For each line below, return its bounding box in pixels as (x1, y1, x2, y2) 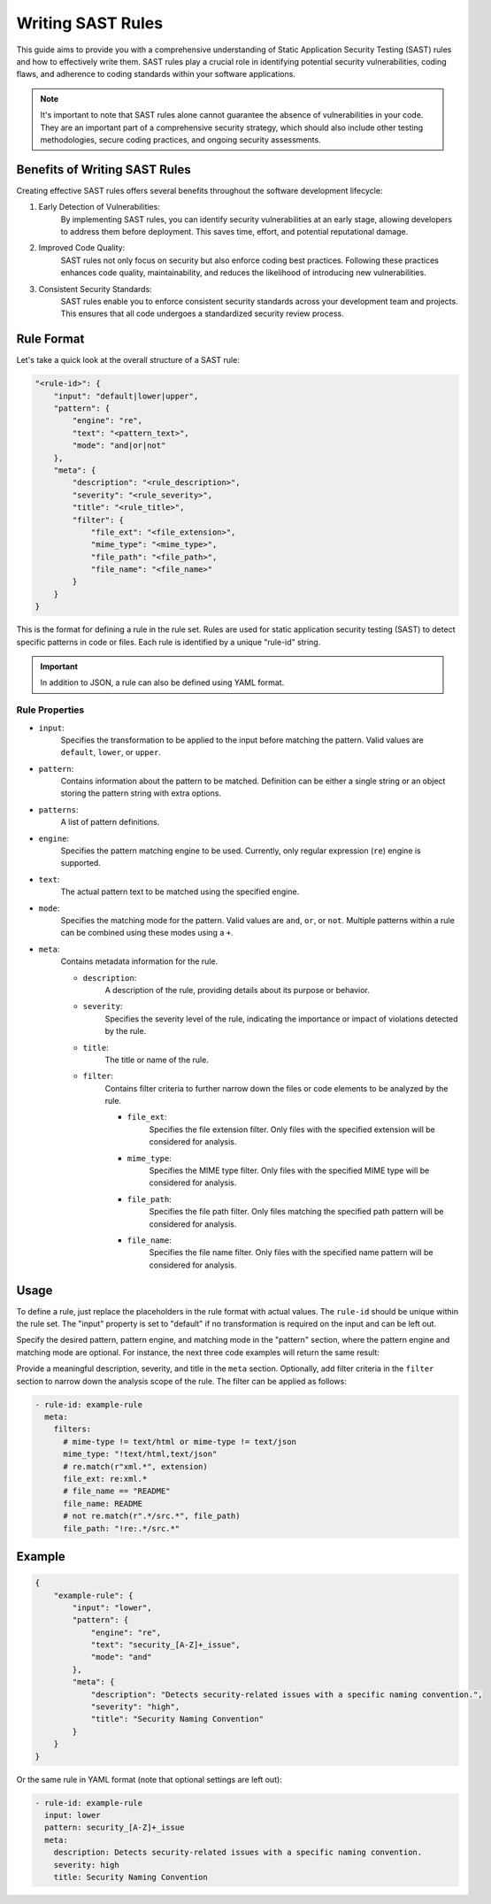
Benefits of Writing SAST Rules (16, 162, 191, 177)
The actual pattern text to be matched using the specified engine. (60, 886, 300, 898)
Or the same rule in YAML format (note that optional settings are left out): (16, 1774, 282, 1785)
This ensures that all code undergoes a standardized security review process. (60, 308, 344, 319)
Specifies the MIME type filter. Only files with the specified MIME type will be (149, 1165, 430, 1176)
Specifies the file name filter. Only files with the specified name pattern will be (149, 1247, 433, 1258)
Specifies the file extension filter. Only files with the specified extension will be (149, 1124, 435, 1135)
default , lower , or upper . (60, 747, 161, 758)
